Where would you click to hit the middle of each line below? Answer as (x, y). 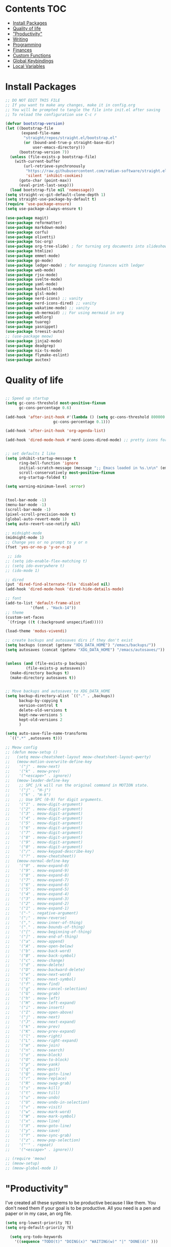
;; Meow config (21, 748)
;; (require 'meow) (26, 1159)
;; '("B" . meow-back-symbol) (41, 955)
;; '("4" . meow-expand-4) (37, 894)
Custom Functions (32, 55)
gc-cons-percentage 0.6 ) (45, 408)
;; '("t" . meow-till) (33, 1093)
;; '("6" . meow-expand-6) (37, 885)
